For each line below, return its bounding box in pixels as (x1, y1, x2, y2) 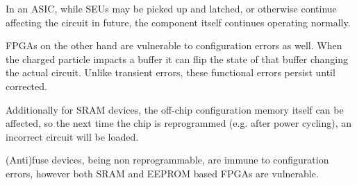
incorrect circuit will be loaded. (6, 129, 139, 143)
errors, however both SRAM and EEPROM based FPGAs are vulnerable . (6, 166, 319, 180)
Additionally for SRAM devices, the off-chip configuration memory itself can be (6, 102, 344, 116)
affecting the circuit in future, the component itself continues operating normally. (6, 15, 351, 29)
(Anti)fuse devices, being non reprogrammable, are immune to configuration (6, 152, 329, 167)
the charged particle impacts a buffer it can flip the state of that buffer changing (6, 51, 349, 66)
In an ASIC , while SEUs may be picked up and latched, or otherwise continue (6, 1, 337, 15)
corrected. (6, 78, 47, 93)
